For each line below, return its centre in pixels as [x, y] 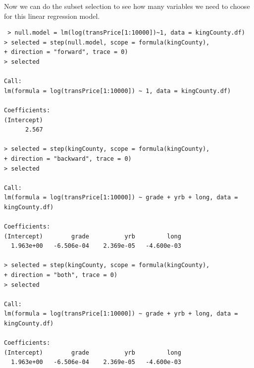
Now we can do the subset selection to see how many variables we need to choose [127, 6]
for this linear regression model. [52, 16]
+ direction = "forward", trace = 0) [66, 52]
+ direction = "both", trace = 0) [61, 275]
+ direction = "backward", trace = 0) [68, 159]
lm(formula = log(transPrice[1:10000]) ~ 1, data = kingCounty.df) [118, 91]
